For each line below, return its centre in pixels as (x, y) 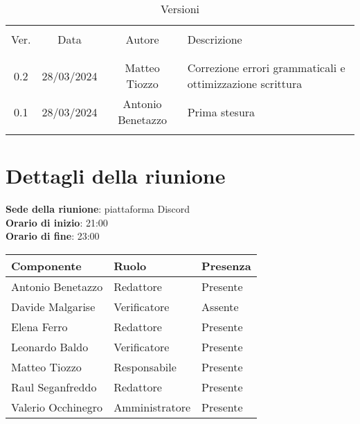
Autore (142, 39)
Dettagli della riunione (116, 176)
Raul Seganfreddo (54, 387)
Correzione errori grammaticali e (266, 68)
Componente (46, 265)
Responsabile (145, 366)
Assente (220, 306)
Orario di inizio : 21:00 (57, 222)
